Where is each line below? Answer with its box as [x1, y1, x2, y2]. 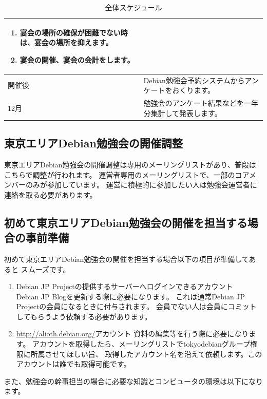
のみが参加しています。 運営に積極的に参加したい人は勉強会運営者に [25, 179, 257, 190]
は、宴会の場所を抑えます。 [20, 37, 113, 48]
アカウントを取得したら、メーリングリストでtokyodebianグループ [32, 338, 250, 349]
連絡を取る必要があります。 [4, 189, 97, 200]
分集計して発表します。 [143, 107, 222, 118]
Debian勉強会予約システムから [143, 74, 245, 85]
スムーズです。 [21, 263, 70, 274]
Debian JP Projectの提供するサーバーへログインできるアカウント [16, 281, 233, 292]
